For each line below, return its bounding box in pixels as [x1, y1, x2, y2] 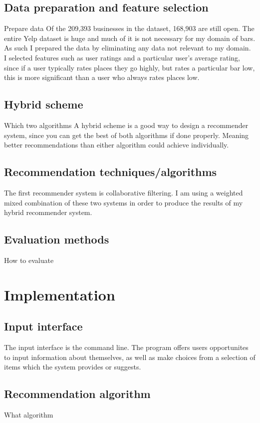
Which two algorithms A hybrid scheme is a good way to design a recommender [4, 119, 249, 130]
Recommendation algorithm [4, 386, 151, 401]
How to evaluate [4, 254, 54, 265]
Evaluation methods [4, 231, 109, 247]
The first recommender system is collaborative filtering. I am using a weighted [4, 187, 243, 197]
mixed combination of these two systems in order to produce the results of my [4, 197, 243, 207]
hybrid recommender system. [4, 207, 92, 217]
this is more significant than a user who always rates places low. [4, 72, 200, 82]
